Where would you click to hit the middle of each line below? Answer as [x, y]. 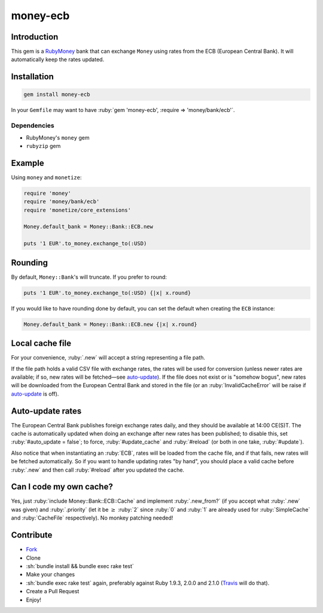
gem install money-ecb [57, 95]
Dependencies [33, 126]
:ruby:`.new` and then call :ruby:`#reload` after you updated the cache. [98, 470]
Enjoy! [34, 600]
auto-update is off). [35, 394]
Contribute [32, 535]
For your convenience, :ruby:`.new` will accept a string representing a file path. [108, 358]
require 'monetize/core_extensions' [77, 210]
